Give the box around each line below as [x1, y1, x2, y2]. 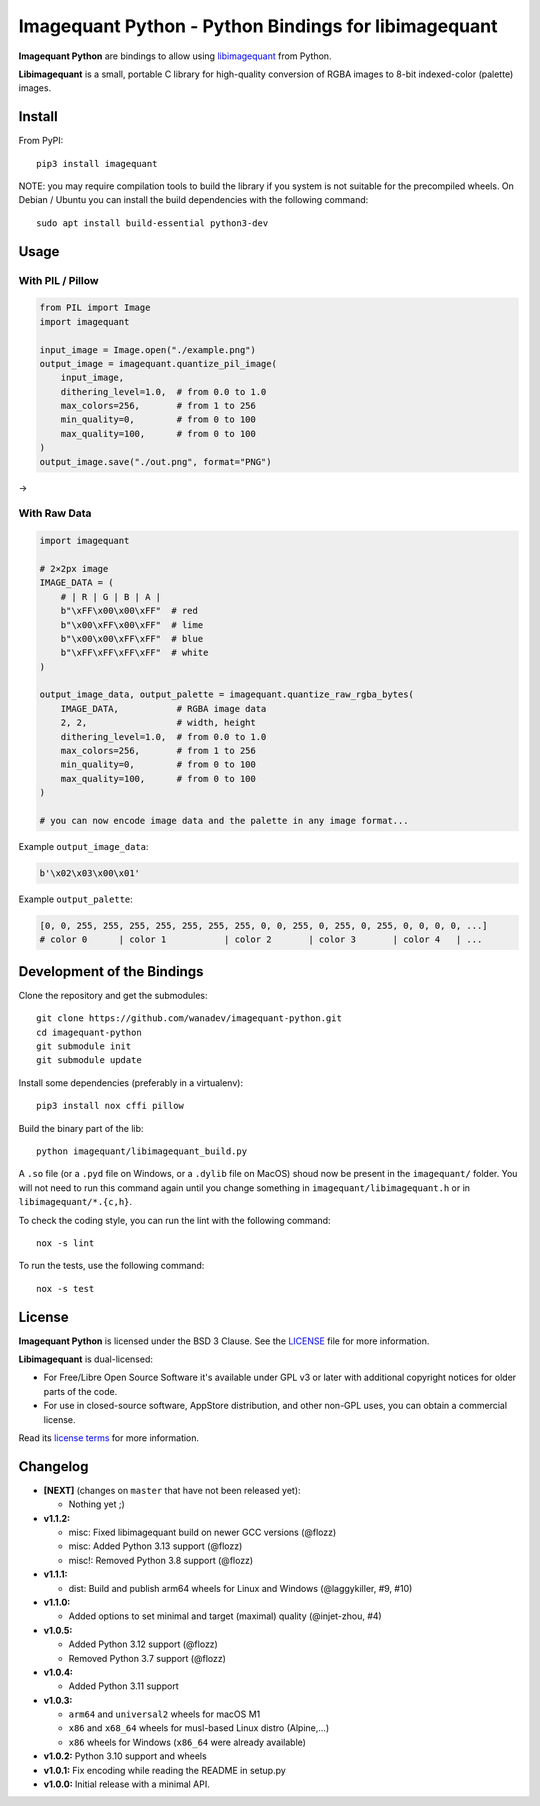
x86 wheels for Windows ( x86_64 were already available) [68, 1736, 307, 1748]
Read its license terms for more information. [18, 1431, 200, 1444]
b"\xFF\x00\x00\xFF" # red [60, 605, 199, 617]
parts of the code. [43, 1385, 118, 1397]
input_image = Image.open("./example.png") [39, 344, 257, 355]
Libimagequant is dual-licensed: [18, 1353, 154, 1365]
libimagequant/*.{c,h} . [18, 1196, 133, 1208]
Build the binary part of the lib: [18, 1122, 144, 1134]
